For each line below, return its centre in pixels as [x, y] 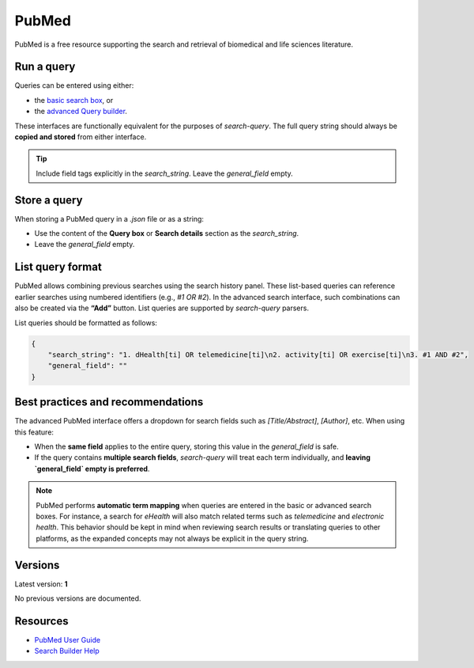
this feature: [34, 432]
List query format [58, 267]
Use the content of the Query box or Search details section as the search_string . [167, 233]
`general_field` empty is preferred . [92, 469]
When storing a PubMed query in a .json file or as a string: [109, 218]
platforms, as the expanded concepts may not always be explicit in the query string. [172, 538]
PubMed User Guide [68, 640]
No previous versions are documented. [78, 598]
